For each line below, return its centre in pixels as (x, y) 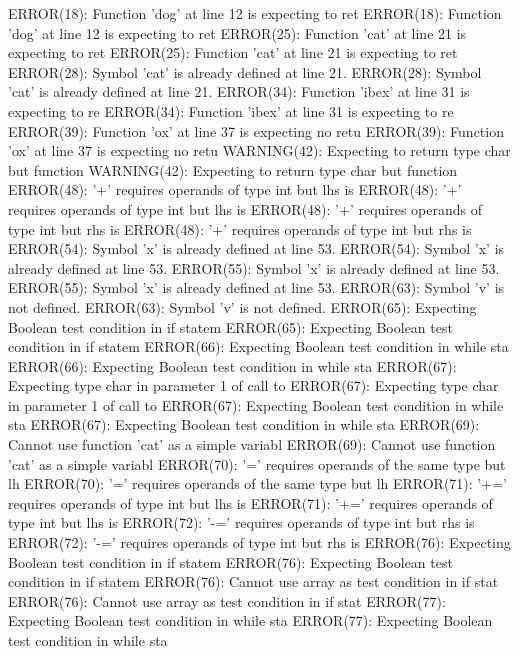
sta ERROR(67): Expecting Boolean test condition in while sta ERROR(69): (244, 424)
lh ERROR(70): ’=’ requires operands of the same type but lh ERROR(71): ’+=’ (257, 483)
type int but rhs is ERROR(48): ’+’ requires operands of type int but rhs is (240, 228)
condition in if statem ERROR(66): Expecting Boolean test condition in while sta (258, 346)
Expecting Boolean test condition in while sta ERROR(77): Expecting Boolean (250, 620)
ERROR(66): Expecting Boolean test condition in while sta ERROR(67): (232, 365)
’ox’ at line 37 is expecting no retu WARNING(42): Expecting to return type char (259, 150)
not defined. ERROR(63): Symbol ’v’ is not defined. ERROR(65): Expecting (242, 306)
